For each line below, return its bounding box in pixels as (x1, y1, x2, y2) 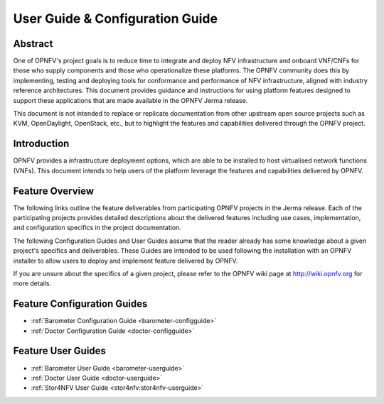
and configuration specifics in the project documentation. (13, 224, 181, 232)
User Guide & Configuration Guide (13, 11, 218, 26)
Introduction (13, 138, 70, 150)
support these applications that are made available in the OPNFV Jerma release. (13, 96, 248, 104)
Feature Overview (13, 185, 95, 197)
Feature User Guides (13, 345, 107, 357)
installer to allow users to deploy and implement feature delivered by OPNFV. (13, 256, 238, 265)
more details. (13, 279, 52, 288)
